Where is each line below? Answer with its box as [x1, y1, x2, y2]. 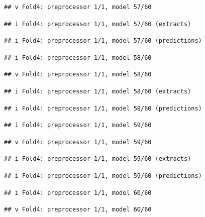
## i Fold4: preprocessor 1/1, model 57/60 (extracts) [4, 20, 191, 28]
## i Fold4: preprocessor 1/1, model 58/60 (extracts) [4, 87, 191, 95]
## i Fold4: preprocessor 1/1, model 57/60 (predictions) [4, 37, 202, 45]
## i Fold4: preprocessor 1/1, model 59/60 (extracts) [4, 155, 191, 163]
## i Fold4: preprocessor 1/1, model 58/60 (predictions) [4, 104, 202, 112]
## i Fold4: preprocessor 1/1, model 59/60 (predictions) [4, 172, 202, 179]
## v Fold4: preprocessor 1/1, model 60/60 [4, 206, 152, 213]
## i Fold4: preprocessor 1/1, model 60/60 [4, 189, 152, 196]
